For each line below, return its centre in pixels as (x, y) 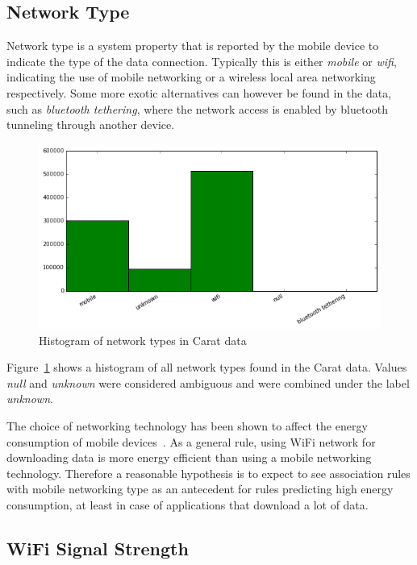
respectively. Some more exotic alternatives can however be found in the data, (199, 92)
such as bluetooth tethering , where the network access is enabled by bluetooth (198, 108)
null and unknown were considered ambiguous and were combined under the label (208, 382)
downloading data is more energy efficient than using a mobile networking (189, 457)
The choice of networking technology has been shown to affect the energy (187, 425)
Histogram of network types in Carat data (143, 340)
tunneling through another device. (91, 125)
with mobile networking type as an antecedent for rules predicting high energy (200, 489)
